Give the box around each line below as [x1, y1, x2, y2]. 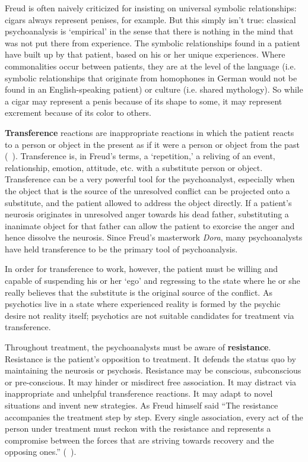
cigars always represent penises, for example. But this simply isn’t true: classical [5, 13, 296, 26]
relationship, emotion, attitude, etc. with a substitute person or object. [5, 161, 263, 173]
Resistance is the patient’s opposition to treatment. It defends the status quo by [5, 352, 296, 365]
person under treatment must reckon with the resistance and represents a [5, 422, 271, 435]
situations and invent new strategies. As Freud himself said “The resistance [5, 399, 278, 411]
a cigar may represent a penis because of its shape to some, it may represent [5, 94, 282, 107]
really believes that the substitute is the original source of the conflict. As [5, 286, 272, 298]
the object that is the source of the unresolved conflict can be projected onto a [5, 184, 290, 197]
